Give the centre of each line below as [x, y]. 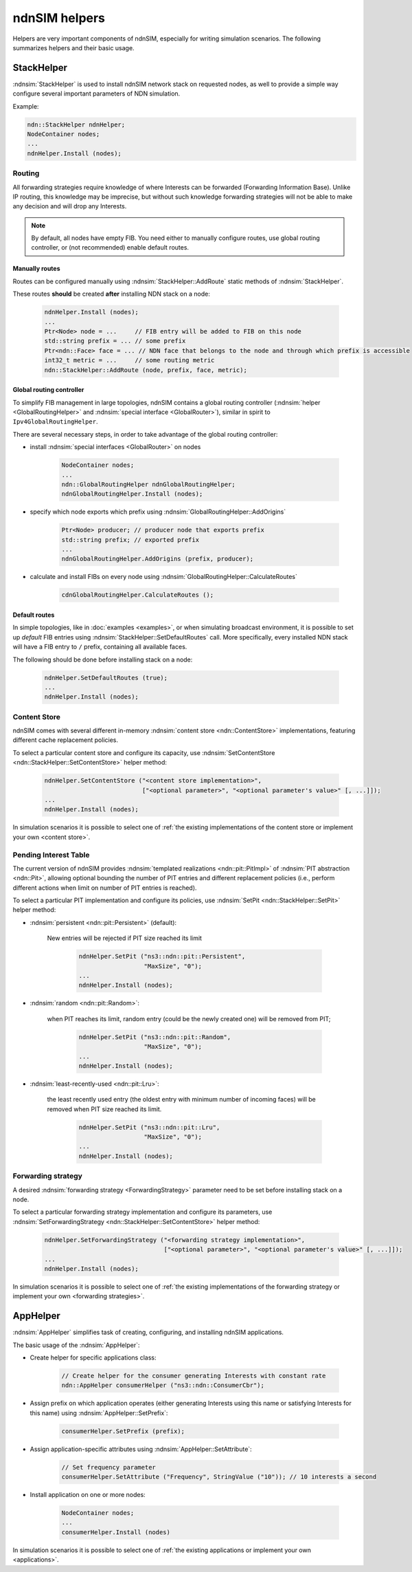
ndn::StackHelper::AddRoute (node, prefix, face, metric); [146, 370]
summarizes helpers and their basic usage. [73, 47]
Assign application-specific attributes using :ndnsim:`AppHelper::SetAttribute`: [141, 1449]
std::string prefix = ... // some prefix [115, 341]
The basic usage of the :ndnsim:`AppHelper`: [76, 1345]
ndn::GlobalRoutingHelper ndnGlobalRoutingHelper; [149, 484]
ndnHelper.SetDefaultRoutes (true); [106, 678]
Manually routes [37, 269]
